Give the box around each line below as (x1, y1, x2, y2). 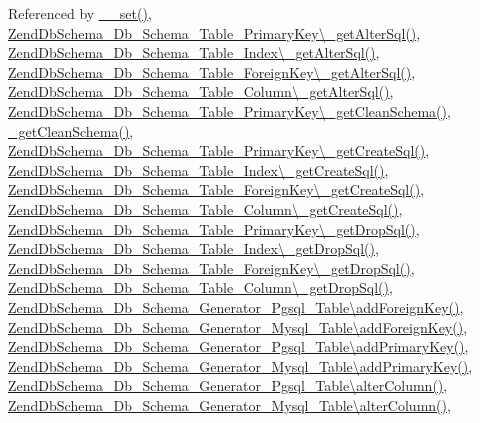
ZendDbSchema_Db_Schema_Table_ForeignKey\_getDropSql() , (8, 257, 415, 278)
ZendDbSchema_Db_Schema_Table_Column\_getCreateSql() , (8, 198, 403, 219)
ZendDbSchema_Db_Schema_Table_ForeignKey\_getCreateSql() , (8, 179, 425, 200)
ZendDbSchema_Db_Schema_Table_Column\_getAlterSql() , (8, 81, 394, 102)
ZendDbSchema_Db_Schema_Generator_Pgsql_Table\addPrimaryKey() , (8, 336, 469, 357)
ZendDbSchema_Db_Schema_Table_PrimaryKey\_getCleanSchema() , (8, 100, 451, 121)
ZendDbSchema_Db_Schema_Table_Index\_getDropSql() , (8, 238, 379, 259)
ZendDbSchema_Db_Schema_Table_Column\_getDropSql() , (8, 277, 393, 298)
